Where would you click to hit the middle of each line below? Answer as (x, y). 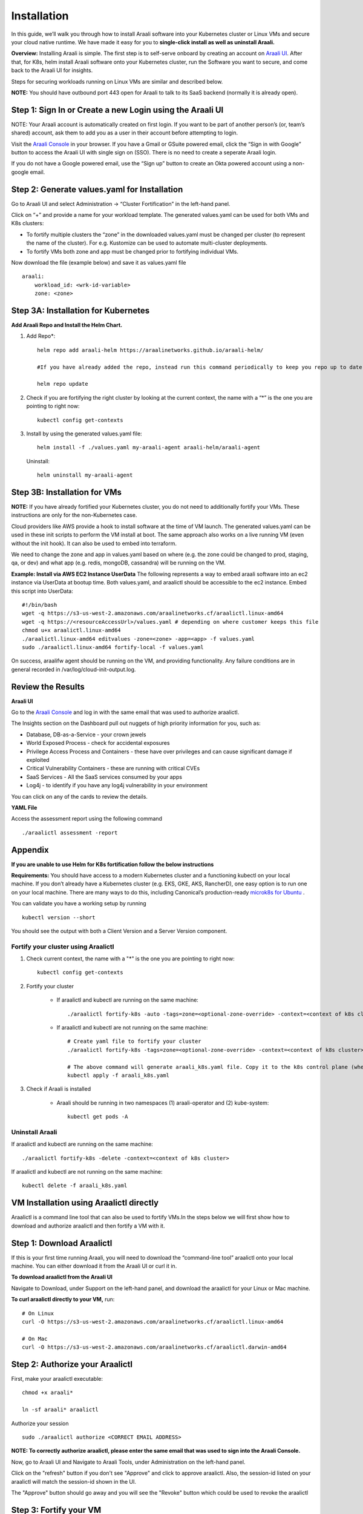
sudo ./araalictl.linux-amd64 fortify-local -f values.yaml (113, 647)
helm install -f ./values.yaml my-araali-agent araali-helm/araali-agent (149, 448)
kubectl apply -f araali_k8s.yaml (118, 1075)
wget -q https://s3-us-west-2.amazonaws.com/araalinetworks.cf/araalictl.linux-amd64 (153, 613)
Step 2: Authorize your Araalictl (72, 1364)
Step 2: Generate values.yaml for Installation (97, 189)
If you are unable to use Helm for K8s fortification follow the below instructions (113, 864)
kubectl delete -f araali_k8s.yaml (75, 1186)
